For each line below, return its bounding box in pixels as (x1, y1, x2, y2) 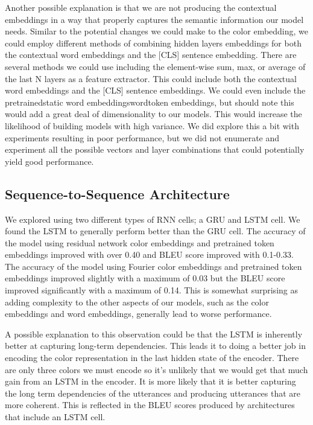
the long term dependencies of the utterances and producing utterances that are (5, 386, 301, 399)
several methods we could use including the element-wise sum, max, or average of (5, 60, 306, 72)
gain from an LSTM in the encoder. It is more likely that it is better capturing (5, 375, 296, 388)
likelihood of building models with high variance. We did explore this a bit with (5, 119, 299, 132)
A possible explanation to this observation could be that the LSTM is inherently (5, 327, 303, 340)
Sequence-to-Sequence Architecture (5, 184, 230, 203)
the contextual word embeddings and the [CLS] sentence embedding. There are (5, 48, 297, 61)
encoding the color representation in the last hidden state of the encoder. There (5, 351, 299, 364)
